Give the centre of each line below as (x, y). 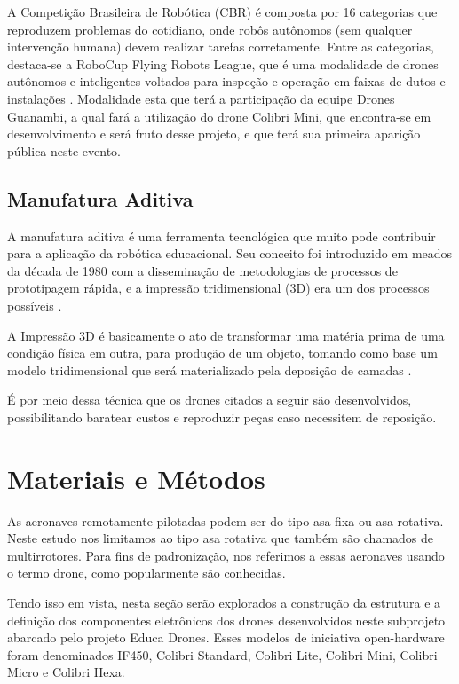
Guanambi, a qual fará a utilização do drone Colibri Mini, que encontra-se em (219, 116)
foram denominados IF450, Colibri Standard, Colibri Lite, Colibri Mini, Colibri (222, 654)
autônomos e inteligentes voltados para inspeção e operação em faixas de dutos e (226, 81)
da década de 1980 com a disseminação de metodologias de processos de (202, 270)
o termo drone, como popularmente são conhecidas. (146, 573)
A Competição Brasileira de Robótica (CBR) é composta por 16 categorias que (222, 12)
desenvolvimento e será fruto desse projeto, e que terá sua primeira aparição (214, 134)
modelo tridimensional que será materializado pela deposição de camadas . (210, 370)
